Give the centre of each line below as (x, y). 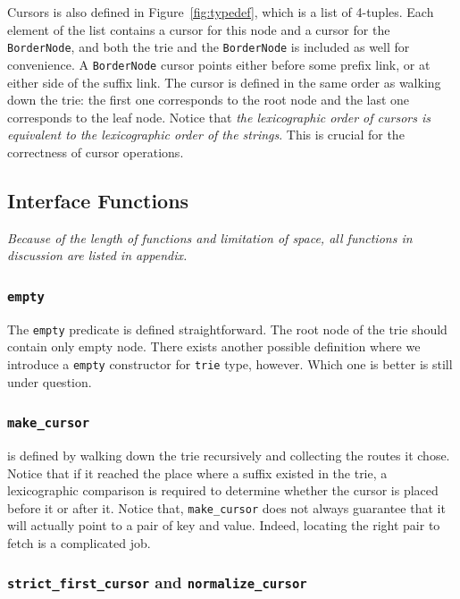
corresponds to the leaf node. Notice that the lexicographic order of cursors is (219, 117)
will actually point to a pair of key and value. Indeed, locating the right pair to (224, 525)
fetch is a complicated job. (79, 542)
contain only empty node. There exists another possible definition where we (214, 346)
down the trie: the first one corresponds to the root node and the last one (209, 100)
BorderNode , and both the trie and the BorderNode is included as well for (209, 47)
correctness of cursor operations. (96, 152)
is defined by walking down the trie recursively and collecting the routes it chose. (229, 455)
